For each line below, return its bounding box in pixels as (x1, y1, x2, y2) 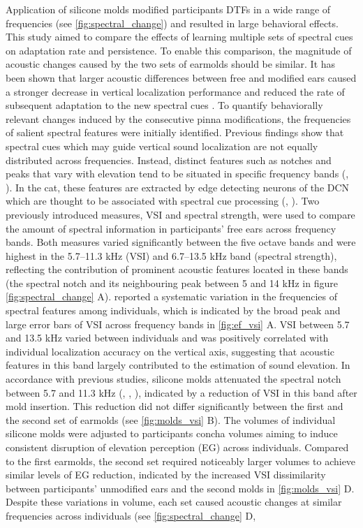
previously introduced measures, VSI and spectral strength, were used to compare (6, 207, 355, 221)
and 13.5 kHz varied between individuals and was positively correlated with (6, 330, 329, 345)
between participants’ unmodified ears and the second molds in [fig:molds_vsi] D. (6, 481, 355, 495)
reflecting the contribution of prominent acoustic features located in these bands (6, 262, 348, 277)
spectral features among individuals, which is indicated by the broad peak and (6, 303, 341, 318)
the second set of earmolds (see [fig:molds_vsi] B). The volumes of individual (6, 412, 336, 427)
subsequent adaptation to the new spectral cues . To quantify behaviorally (6, 98, 323, 112)
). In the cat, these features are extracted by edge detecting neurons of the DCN (6, 179, 350, 194)
